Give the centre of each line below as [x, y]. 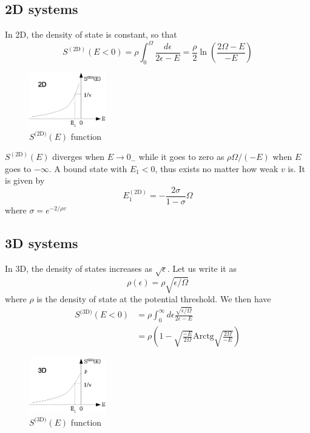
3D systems [42, 242]
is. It [297, 168]
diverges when [79, 157]
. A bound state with [88, 168]
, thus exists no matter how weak [217, 168]
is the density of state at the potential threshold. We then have [154, 299]
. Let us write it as [202, 268]
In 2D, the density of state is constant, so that [91, 34]
